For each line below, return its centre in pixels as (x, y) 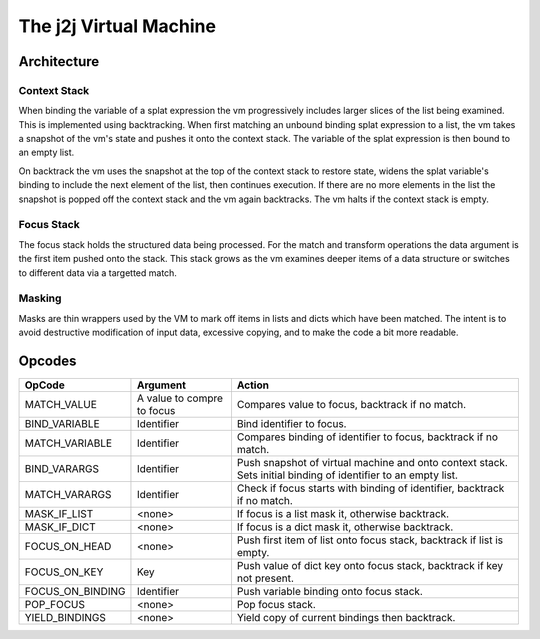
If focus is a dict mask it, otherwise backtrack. (345, 527)
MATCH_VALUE (60, 405)
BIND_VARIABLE (62, 424)
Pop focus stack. (276, 605)
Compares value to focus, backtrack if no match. (351, 405)
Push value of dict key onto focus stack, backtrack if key (370, 566)
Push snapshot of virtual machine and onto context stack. (372, 463)
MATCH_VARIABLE (68, 443)
